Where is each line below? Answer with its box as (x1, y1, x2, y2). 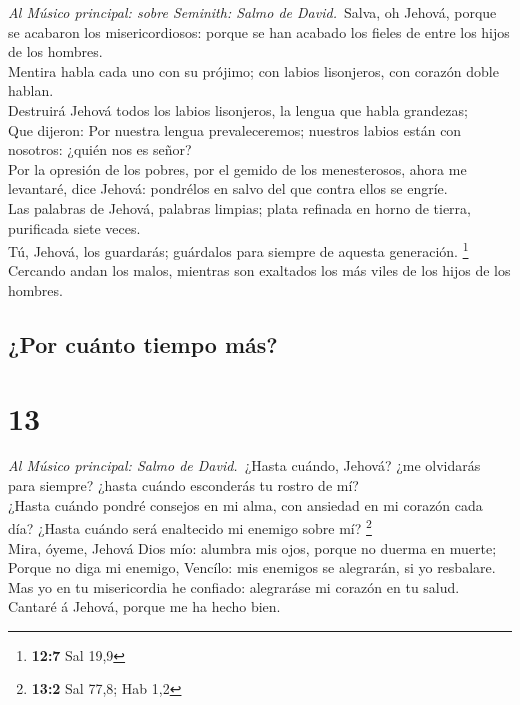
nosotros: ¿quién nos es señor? (8, 139, 192, 160)
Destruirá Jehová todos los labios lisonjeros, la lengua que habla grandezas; (8, 99, 468, 120)
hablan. (8, 80, 54, 101)
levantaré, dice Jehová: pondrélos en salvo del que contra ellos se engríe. (8, 178, 448, 199)
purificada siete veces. (8, 217, 141, 238)
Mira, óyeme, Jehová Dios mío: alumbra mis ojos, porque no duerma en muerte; (8, 537, 497, 558)
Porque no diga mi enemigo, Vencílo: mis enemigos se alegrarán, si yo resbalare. (8, 557, 496, 578)
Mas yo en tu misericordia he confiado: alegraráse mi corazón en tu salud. (8, 576, 460, 597)
